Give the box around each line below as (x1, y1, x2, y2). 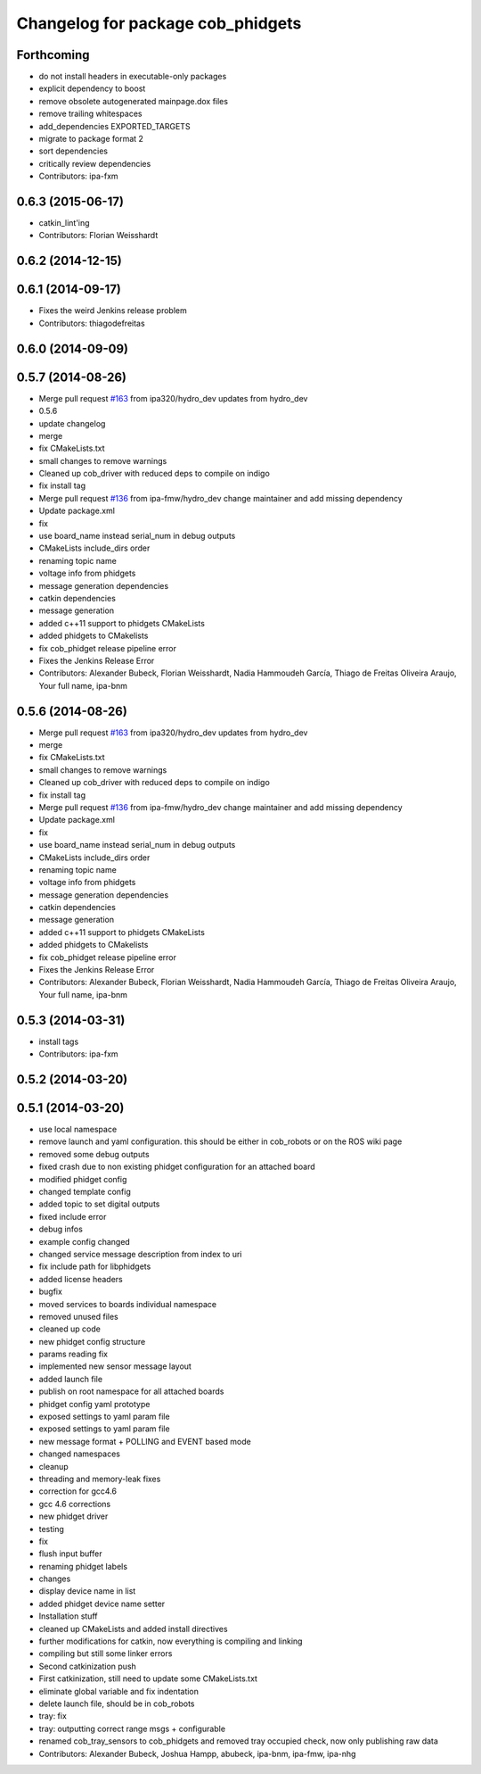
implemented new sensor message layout (38, 1361, 192, 1372)
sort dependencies (38, 145, 109, 156)
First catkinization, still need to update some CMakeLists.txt (38, 1673, 258, 1684)
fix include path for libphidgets (38, 1261, 151, 1272)
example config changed (38, 1236, 131, 1247)
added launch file (38, 1373, 102, 1384)
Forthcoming (16, 47, 90, 62)
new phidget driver (38, 1511, 109, 1521)
